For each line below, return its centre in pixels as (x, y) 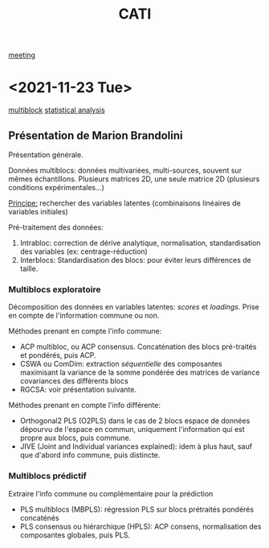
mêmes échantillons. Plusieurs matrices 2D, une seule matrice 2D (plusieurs (134, 179)
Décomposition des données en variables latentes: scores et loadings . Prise (134, 307)
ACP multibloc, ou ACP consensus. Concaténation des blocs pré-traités (138, 347)
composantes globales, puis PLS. (75, 535)
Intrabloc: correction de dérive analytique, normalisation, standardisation (140, 243)
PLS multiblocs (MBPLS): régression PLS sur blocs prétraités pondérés (137, 509)
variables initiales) (38, 211)
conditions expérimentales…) (56, 187)
